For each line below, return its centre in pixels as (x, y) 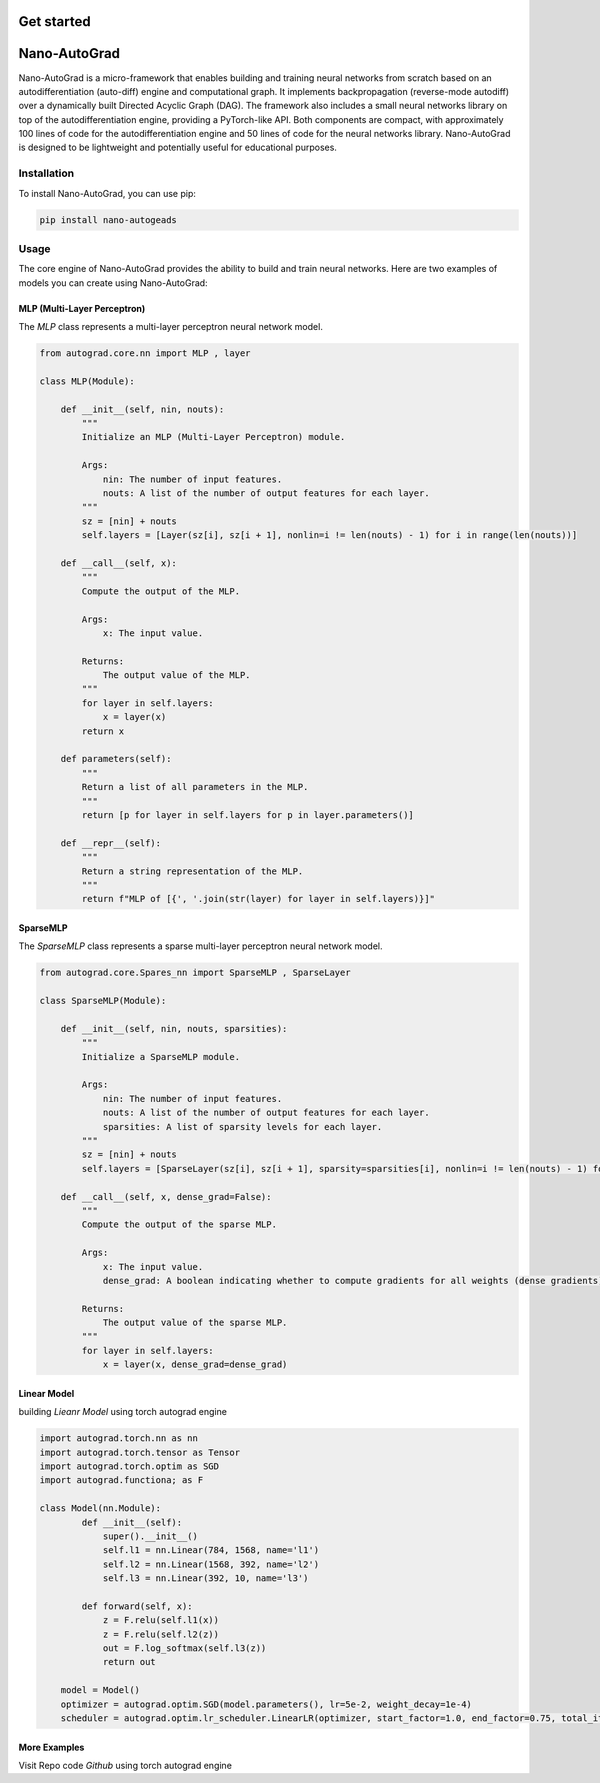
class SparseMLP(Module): (103, 1001)
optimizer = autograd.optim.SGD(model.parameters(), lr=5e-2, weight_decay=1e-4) (266, 1704)
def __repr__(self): (111, 843)
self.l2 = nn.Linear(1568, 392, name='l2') (211, 1564)
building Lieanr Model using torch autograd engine (122, 1412)
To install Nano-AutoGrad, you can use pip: (107, 193)
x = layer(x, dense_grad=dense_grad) (195, 1364)
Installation (46, 173)
